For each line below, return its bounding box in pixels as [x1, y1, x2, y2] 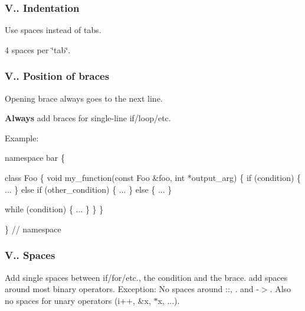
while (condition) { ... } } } [5, 203, 104, 215]
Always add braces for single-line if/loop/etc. [5, 112, 171, 124]
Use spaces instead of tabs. [5, 24, 101, 36]
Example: [5, 131, 39, 144]
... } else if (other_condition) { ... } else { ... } [5, 183, 172, 195]
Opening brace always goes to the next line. [5, 92, 163, 104]
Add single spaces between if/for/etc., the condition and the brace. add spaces [5, 271, 288, 283]
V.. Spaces [5, 248, 55, 263]
